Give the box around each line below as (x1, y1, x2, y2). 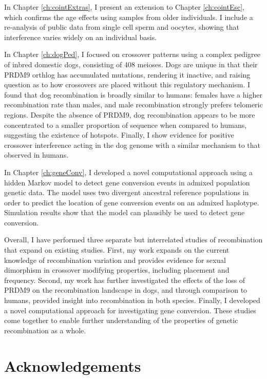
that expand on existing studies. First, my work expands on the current (4, 244, 230, 255)
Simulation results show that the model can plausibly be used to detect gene (4, 207, 245, 218)
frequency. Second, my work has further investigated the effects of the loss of (4, 274, 245, 285)
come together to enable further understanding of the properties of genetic (4, 315, 238, 326)
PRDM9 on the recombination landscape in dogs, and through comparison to (4, 285, 247, 295)
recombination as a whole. (4, 325, 86, 335)
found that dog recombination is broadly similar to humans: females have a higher (4, 89, 262, 100)
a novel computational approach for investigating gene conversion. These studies (4, 305, 256, 315)
